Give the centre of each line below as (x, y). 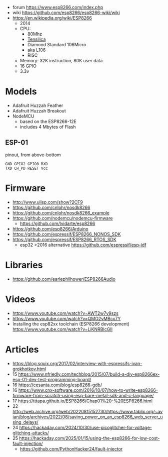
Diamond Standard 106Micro (57, 44)
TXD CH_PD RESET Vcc (27, 168)
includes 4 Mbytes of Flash (48, 127)
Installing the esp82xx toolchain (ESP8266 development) (71, 324)
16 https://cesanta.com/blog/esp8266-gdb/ (57, 385)
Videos (20, 299)
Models (21, 92)
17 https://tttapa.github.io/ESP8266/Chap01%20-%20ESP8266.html (82, 401)
